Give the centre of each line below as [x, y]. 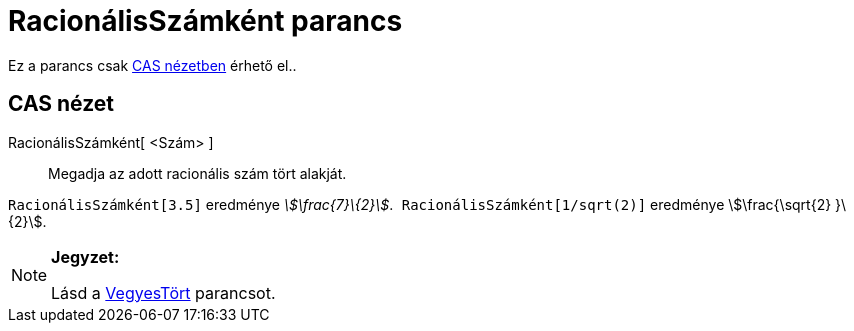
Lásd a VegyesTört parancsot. [163, 292]
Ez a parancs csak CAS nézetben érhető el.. [152, 65]
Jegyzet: [85, 256]
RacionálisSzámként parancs [205, 21]
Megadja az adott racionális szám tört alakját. [197, 173]
